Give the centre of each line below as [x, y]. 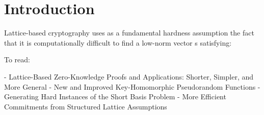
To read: [17, 60]
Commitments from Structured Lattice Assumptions [86, 106]
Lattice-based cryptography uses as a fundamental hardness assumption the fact [129, 33]
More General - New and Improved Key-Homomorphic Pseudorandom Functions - [132, 86]
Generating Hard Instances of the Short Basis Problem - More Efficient [115, 97]
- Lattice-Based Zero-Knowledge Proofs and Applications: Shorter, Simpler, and [129, 76]
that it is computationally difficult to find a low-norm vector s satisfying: [118, 42]
